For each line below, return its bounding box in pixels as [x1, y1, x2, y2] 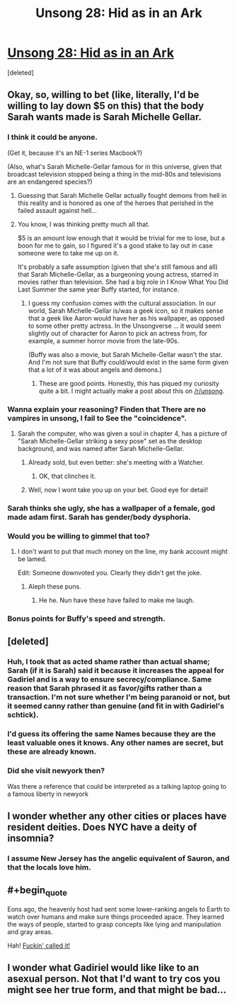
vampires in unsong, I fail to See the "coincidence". [7, 413, 187, 423]
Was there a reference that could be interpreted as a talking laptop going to [7, 782, 226, 790]
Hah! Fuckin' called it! [7, 941, 71, 950]
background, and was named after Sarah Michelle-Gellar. [17, 444, 185, 453]
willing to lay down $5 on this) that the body [7, 100, 204, 112]
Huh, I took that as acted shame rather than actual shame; [7, 657, 210, 667]
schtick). [7, 710, 39, 720]
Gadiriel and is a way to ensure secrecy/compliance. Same [7, 675, 212, 685]
